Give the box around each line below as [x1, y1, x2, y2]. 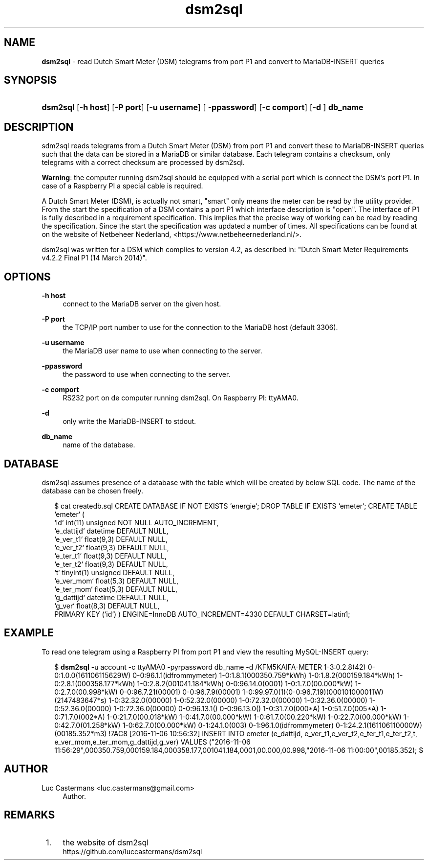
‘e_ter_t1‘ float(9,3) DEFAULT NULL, [54, 551, 167, 560]
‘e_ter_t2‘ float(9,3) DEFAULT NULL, [54, 560, 168, 568]
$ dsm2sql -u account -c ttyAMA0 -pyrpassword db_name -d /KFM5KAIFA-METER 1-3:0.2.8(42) [54, 662, 366, 671]
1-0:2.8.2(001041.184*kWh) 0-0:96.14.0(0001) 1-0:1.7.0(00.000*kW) [137, 679, 353, 688]
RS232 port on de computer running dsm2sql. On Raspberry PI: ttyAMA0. [63, 394, 299, 402]
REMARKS [4, 809, 55, 821]
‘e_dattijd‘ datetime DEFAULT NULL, [54, 526, 169, 535]
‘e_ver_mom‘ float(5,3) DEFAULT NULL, [54, 576, 179, 585]
